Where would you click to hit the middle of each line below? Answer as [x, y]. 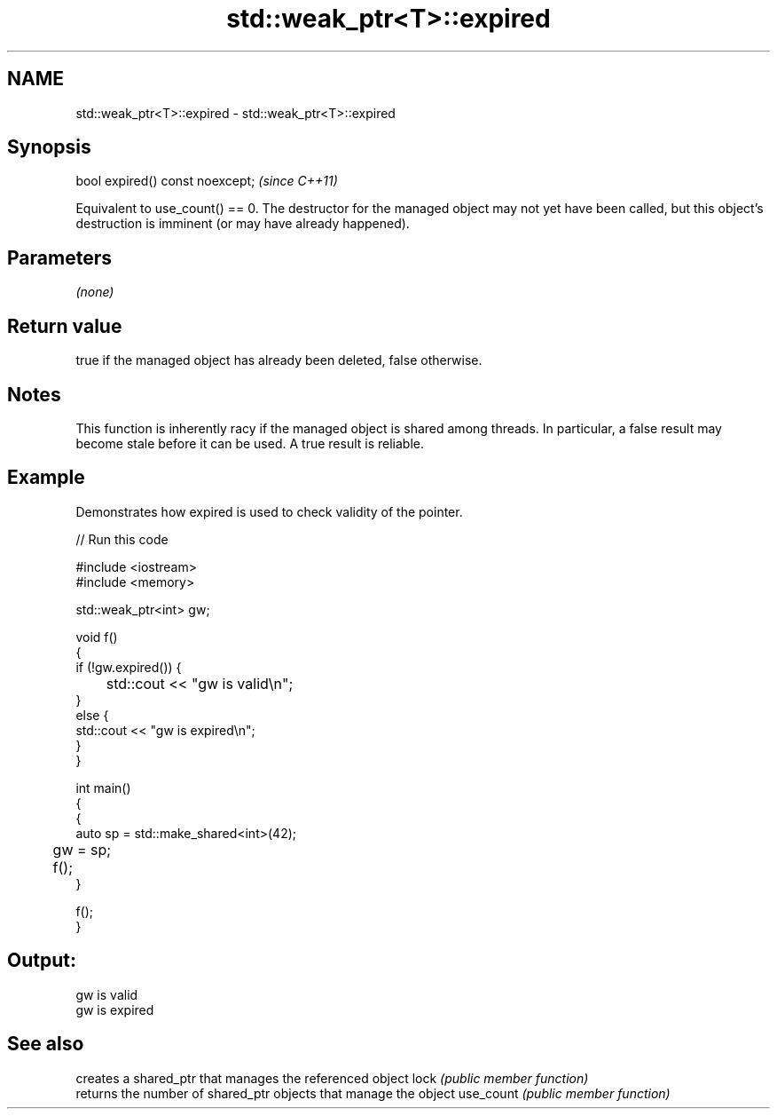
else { [92, 715]
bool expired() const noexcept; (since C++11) [207, 181]
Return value [65, 326]
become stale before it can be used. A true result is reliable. [250, 443]
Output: [42, 961]
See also [46, 1044]
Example [46, 478]
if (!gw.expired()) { [129, 667]
